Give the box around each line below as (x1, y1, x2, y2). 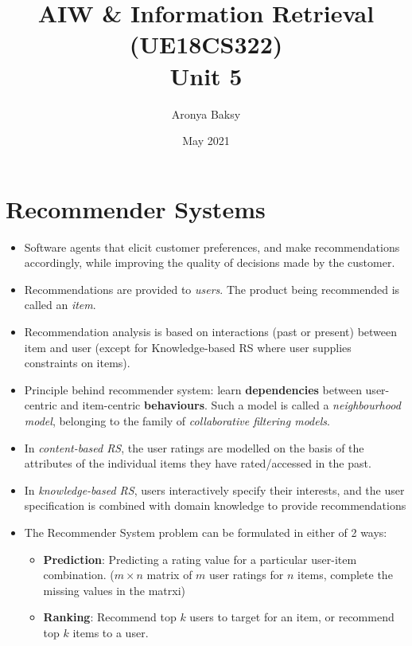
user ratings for (209, 566, 284, 583)
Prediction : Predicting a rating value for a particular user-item (43, 550, 357, 567)
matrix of (146, 566, 192, 583)
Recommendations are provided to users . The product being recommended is (24, 280, 400, 297)
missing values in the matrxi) (43, 581, 185, 598)
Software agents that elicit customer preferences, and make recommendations (24, 238, 400, 255)
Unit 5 (169, 59, 243, 92)
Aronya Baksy (171, 105, 241, 122)
